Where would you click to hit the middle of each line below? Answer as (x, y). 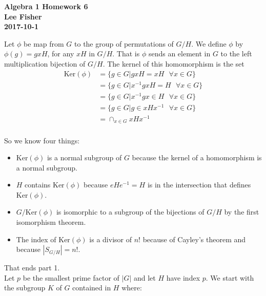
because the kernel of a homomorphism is (197, 157)
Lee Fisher (23, 16)
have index (183, 277)
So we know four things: (42, 140)
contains (38, 185)
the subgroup (25, 288)
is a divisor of (110, 239)
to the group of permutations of (124, 43)
